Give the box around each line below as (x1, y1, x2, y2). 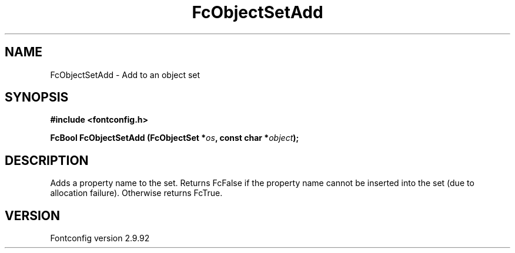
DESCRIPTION (5, 153, 89, 168)
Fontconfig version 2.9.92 (50, 233, 150, 244)
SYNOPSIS (5, 90, 69, 105)
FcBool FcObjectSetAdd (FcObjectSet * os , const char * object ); (50, 133, 299, 143)
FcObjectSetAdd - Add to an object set (50, 69, 200, 80)
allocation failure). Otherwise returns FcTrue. (50, 188, 223, 198)
